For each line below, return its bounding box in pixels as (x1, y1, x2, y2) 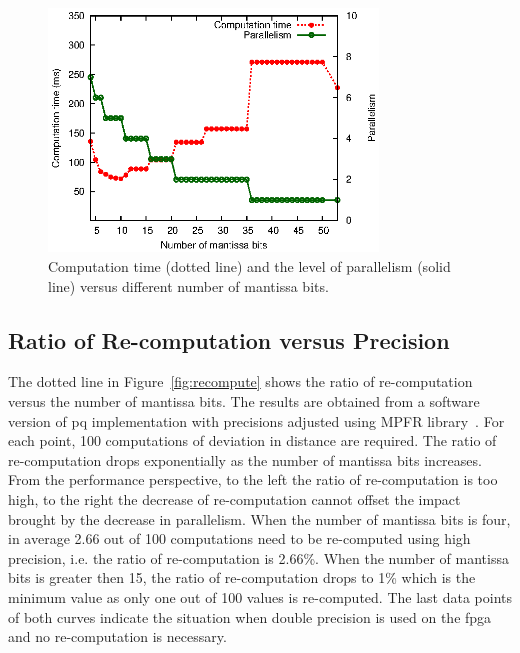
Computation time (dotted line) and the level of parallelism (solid (48, 256, 451, 277)
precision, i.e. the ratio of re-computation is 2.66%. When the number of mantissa (8, 547, 509, 568)
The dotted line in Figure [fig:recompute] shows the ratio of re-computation (8, 371, 473, 392)
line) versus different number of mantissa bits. (48, 275, 329, 296)
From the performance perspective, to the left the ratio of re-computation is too (8, 469, 498, 490)
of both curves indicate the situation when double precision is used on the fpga (8, 606, 492, 627)
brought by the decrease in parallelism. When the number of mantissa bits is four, (8, 508, 511, 529)
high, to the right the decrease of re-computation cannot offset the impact (8, 489, 461, 510)
